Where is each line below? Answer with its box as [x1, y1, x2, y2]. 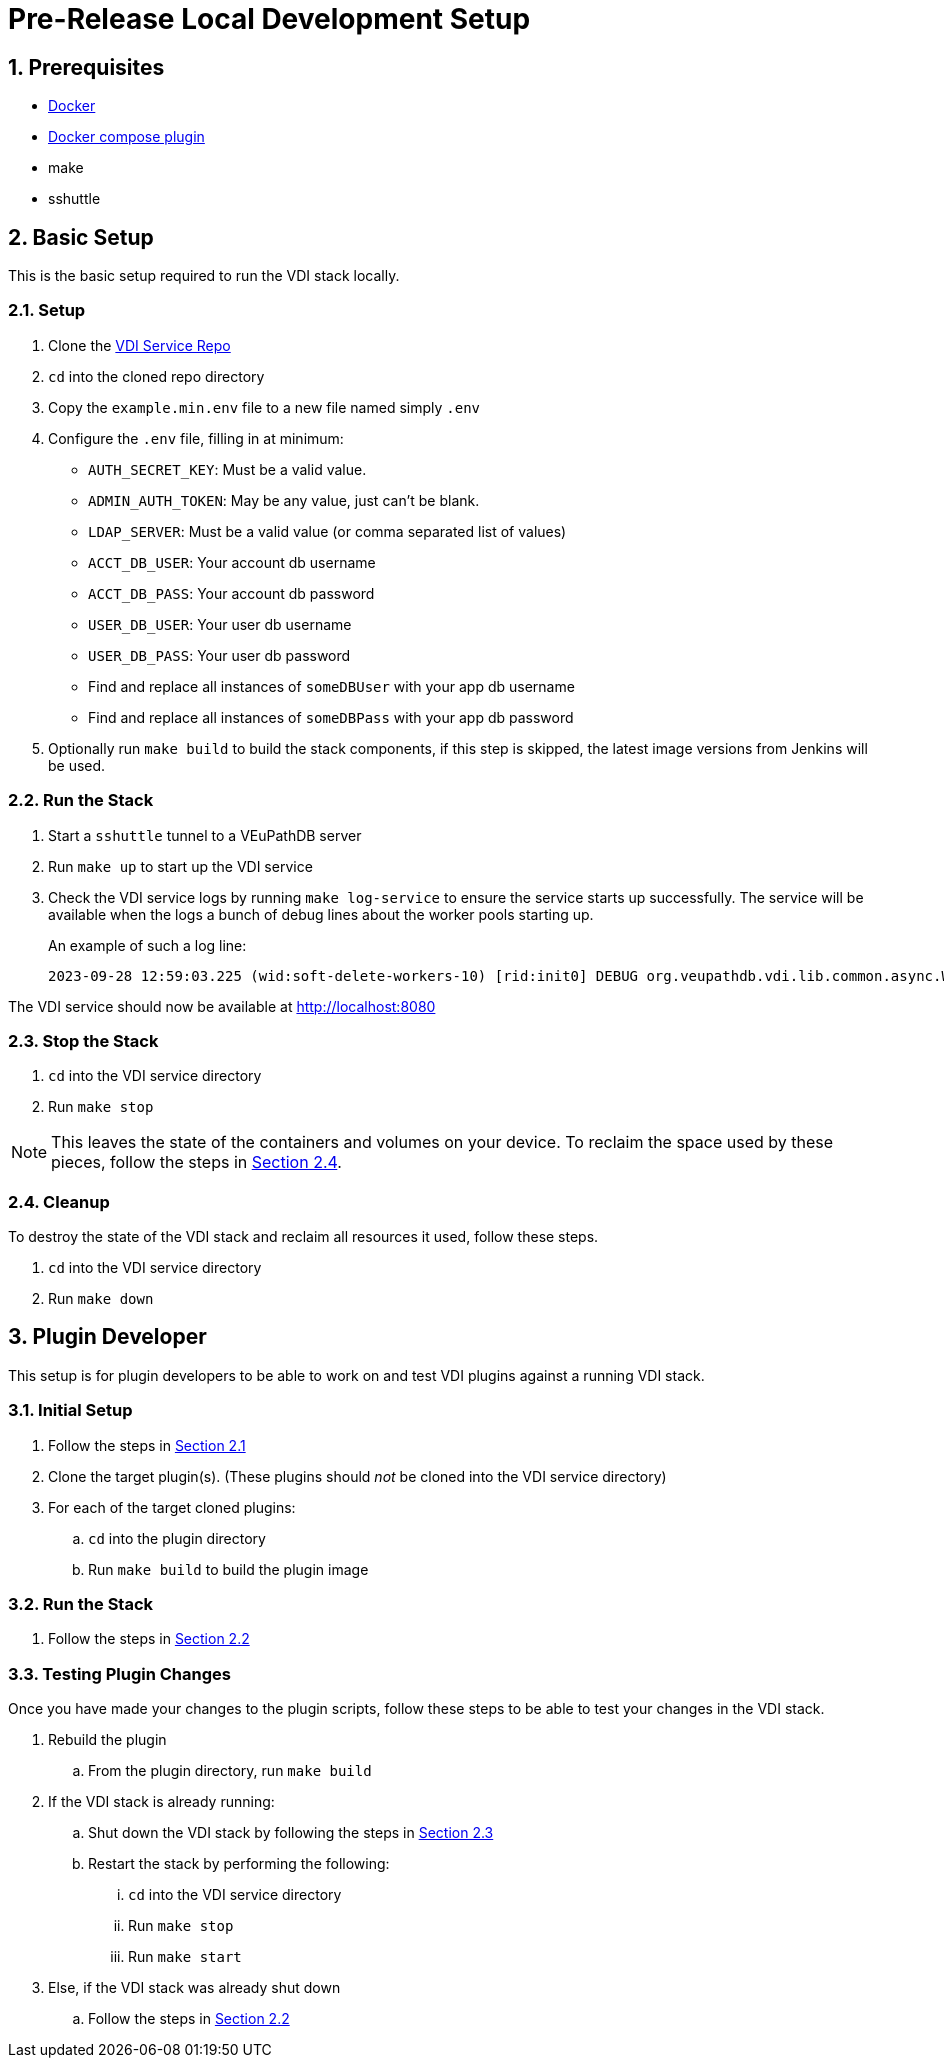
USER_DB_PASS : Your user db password [88, 646, 351, 664]
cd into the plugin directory [88, 1529, 266, 1547]
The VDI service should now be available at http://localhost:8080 [8, 997, 436, 1015]
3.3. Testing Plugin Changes [8, 1663, 231, 1684]
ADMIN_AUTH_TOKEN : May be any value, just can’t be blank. [88, 491, 480, 509]
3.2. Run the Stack [8, 1593, 154, 1614]
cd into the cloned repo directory [48, 367, 265, 385]
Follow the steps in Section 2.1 [48, 1436, 246, 1454]
